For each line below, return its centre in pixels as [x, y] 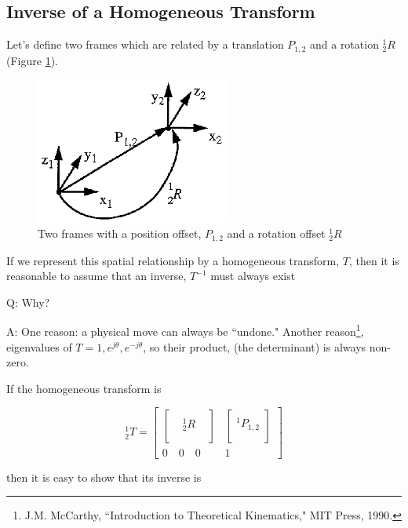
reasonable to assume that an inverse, [97, 276]
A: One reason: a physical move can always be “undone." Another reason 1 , [185, 330]
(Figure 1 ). [32, 60]
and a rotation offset [276, 233]
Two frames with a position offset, [120, 233]
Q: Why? [28, 302]
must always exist [253, 276]
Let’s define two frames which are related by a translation [145, 44]
